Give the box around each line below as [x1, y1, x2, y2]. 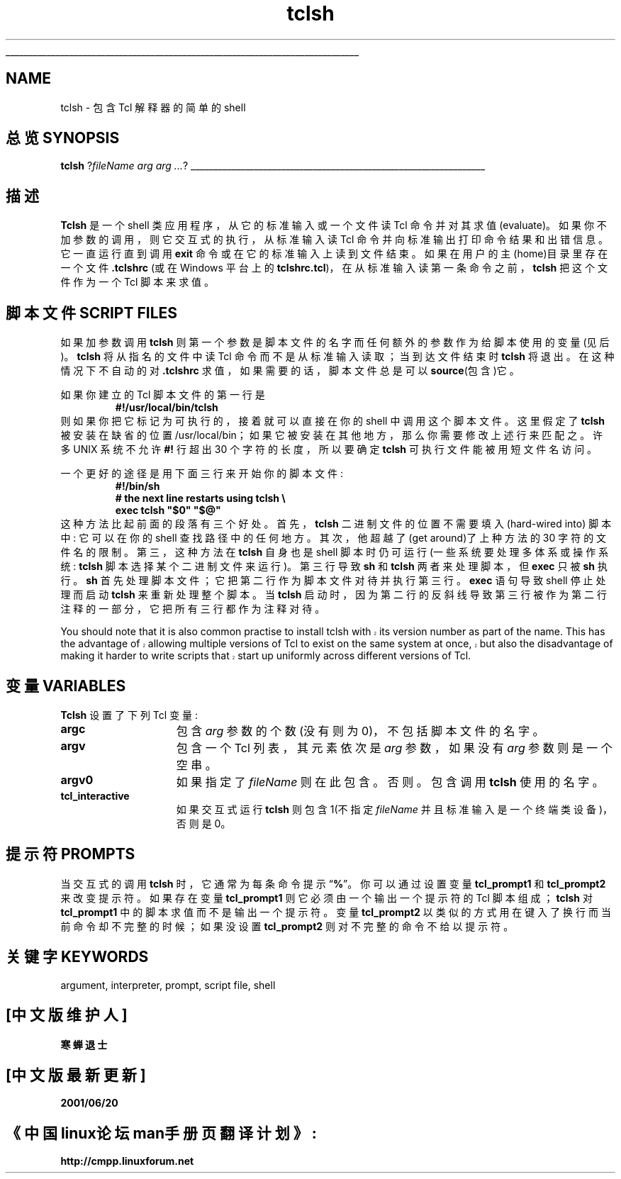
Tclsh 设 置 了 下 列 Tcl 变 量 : [60, 708, 198, 721]
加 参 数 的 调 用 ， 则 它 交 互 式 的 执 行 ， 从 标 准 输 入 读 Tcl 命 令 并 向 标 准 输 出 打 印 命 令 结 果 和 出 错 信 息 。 [60, 233, 609, 246]
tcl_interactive [60, 789, 130, 802]
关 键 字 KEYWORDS [6, 948, 149, 966]
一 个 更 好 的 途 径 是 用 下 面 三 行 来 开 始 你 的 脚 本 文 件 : [60, 467, 344, 480]
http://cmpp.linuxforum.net [60, 1155, 194, 1168]
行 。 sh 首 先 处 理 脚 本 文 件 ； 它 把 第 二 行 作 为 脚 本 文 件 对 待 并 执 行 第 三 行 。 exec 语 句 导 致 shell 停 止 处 [60, 574, 606, 587]
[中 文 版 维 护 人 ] [6, 1006, 128, 1024]
